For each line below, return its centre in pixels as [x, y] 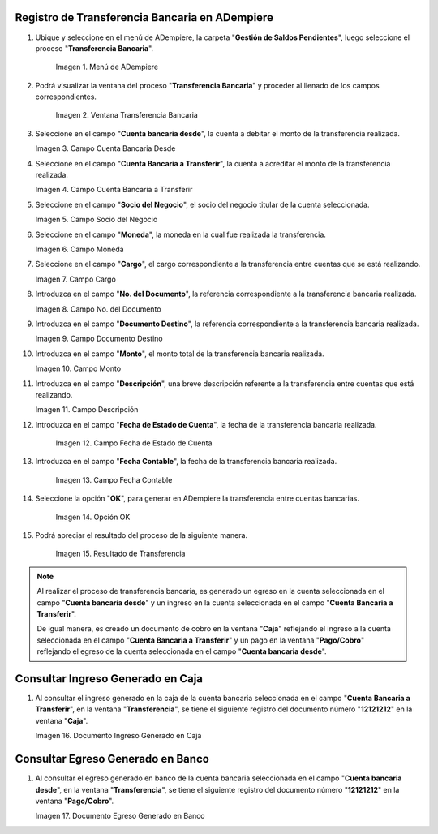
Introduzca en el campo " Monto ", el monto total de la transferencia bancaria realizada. [180, 354]
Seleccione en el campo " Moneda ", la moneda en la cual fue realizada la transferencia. [180, 234]
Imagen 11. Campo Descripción [87, 410]
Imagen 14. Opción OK [93, 517]
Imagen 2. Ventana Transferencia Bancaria [127, 115]
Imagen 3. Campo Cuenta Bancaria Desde [105, 148]
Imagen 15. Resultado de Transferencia [120, 554]
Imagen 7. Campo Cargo [76, 279]
